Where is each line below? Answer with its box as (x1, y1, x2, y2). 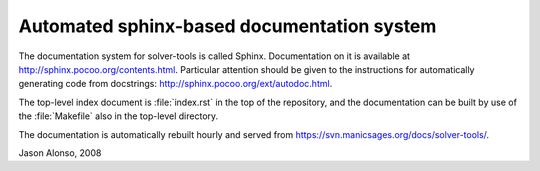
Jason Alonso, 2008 (18, 146, 102, 159)
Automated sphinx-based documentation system (18, 15, 437, 37)
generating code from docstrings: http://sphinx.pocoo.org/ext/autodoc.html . (18, 78, 333, 90)
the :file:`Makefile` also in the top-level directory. (18, 110, 219, 122)
